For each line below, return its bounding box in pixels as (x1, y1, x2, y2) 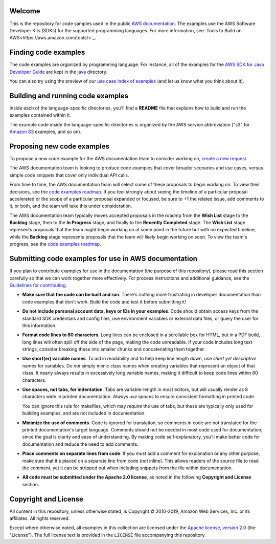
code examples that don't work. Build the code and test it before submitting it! (22, 298, 187, 304)
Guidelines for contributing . (9, 282, 67, 288)
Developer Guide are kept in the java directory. (9, 69, 107, 75)
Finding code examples (9, 48, 85, 57)
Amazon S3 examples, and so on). (9, 128, 82, 135)
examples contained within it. (9, 112, 71, 118)
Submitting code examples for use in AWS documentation (9, 254, 198, 263)
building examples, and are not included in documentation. (22, 410, 146, 417)
